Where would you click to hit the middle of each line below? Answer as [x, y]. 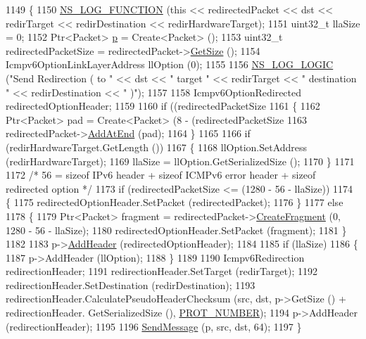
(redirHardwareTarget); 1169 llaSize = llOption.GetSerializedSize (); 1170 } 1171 [180, 161]
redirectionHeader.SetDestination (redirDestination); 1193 [131, 284]
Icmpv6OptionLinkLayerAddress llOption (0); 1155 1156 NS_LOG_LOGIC [170, 64]
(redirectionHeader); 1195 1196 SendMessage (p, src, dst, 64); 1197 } [154, 326]
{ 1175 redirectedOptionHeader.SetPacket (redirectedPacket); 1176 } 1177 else [175, 202]
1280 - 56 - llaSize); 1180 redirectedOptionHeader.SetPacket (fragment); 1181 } [176, 230]
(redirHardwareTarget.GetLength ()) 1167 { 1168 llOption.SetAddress [157, 147]
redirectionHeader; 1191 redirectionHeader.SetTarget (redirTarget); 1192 [162, 271]
